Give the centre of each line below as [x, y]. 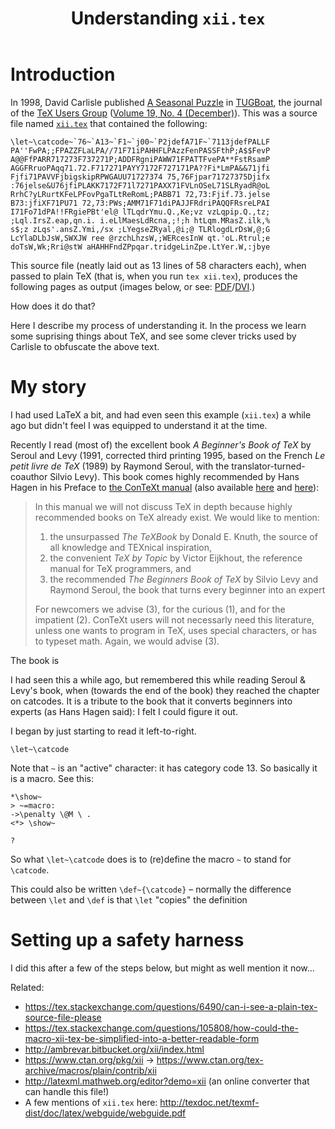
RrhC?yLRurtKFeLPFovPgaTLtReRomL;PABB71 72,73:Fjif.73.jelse [140, 194]
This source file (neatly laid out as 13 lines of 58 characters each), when [158, 265]
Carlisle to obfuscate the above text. [85, 346]
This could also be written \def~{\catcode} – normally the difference [151, 889]
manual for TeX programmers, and [120, 568]
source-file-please [63, 1017]
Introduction [63, 74]
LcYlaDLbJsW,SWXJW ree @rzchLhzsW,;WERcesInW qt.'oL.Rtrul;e [140, 238]
